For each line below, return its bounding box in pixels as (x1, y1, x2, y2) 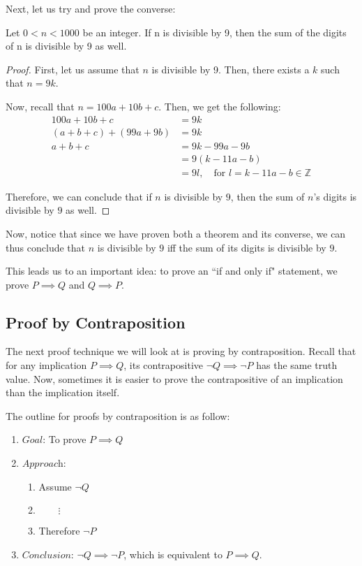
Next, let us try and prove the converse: (6, 1, 176, 15)
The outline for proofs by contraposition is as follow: (6, 408, 230, 423)
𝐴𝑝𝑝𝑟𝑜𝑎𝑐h (22, 459, 63, 470)
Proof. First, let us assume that (6, 61, 139, 76)
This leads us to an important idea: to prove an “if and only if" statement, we (6, 263, 338, 278)
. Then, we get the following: (158, 99, 281, 113)
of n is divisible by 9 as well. (6, 38, 127, 53)
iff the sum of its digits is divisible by (167, 240, 326, 254)
